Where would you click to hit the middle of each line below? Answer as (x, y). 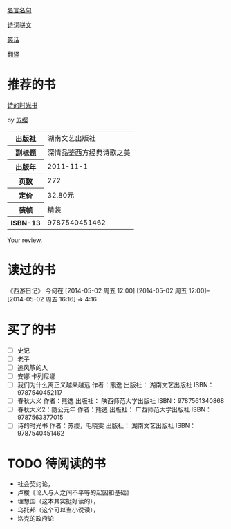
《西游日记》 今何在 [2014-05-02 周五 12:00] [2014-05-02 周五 (97, 290)
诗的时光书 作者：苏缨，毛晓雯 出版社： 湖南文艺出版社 (95, 426)
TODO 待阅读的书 (56, 464)
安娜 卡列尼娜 (36, 376)
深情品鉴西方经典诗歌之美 (89, 152)
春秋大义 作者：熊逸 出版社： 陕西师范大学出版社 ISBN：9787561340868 (121, 401)
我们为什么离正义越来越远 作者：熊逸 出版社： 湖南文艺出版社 (104, 385)
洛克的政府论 (35, 519)
